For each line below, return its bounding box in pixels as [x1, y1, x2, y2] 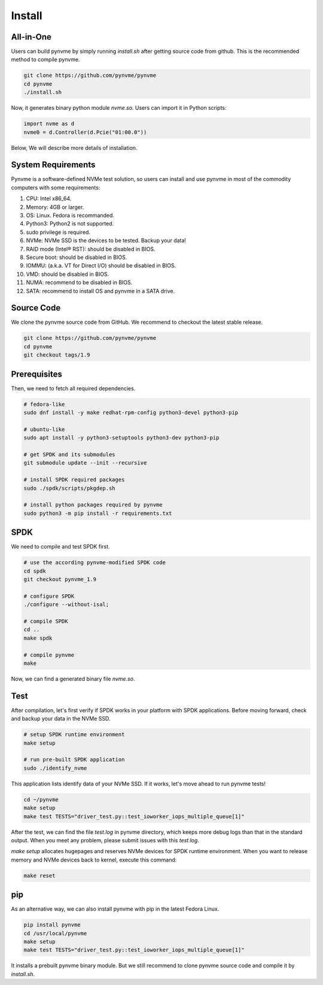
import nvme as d [23, 121, 75, 127]
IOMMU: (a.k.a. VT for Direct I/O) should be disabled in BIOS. [26, 262, 176, 269]
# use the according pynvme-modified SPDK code [23, 559, 166, 566]
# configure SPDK [23, 592, 75, 600]
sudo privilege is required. [26, 228, 91, 236]
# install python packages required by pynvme [23, 501, 163, 508]
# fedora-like [23, 400, 65, 408]
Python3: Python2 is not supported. [26, 220, 114, 227]
